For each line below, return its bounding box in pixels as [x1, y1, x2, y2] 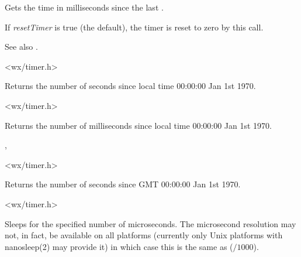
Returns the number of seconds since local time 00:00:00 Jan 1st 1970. [5, 80, 256, 92]
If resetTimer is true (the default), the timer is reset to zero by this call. [5, 20, 264, 33]
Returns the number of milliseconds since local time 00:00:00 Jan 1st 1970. [5, 119, 272, 131]
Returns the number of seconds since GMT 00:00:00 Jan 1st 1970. [5, 178, 241, 190]
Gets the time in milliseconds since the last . [5, 1, 164, 13]
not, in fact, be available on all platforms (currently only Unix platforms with [5, 229, 283, 241]
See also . [5, 40, 38, 53]
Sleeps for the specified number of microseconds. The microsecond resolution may [5, 217, 296, 229]
